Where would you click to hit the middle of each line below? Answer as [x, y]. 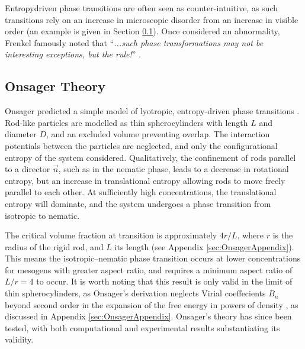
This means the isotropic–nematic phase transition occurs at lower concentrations [153, 258]
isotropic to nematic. [42, 215]
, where [251, 235]
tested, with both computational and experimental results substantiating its [142, 327]
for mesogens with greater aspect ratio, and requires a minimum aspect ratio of [149, 269]
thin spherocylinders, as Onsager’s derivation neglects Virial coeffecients [135, 293]
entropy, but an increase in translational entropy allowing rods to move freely [145, 180]
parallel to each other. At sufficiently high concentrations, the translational [141, 192]
